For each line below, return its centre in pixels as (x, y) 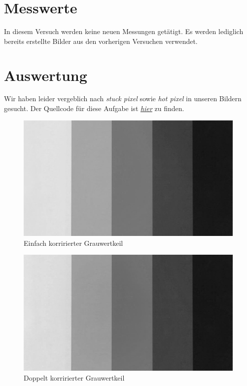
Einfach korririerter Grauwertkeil (73, 243)
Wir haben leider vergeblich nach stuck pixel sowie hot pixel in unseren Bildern (123, 98)
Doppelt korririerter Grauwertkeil (74, 377)
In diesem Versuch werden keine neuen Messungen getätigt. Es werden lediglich (124, 31)
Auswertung (46, 75)
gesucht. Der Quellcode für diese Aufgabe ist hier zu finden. (94, 108)
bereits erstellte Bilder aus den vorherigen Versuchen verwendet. (101, 41)
